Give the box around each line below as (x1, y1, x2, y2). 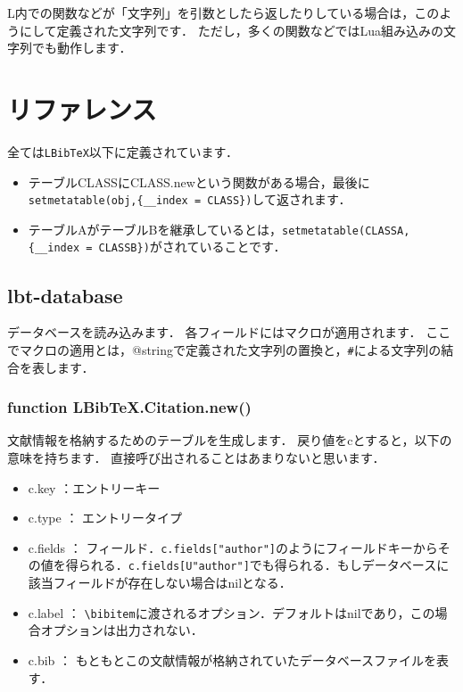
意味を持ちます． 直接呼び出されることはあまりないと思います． (7, 448, 385, 466)
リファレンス (7, 90, 157, 127)
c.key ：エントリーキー (28, 478, 161, 497)
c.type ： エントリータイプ (28, 508, 183, 527)
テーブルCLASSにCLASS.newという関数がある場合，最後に (28, 172, 370, 191)
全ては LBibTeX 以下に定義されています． (7, 142, 238, 161)
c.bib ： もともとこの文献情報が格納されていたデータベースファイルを (28, 650, 437, 669)
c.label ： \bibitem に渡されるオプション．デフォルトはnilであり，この (28, 603, 435, 622)
